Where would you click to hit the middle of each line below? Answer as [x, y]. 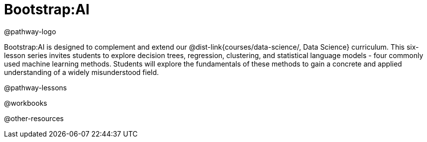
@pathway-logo [30, 31]
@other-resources [34, 118]
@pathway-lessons [36, 87]
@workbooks [26, 103]
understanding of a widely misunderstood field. [82, 72]
